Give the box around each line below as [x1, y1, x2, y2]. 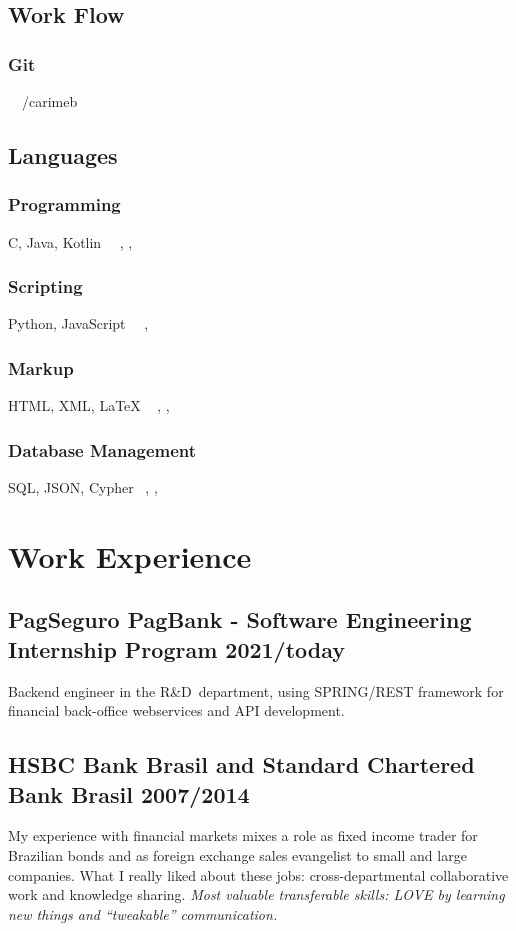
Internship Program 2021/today [8, 633, 346, 664]
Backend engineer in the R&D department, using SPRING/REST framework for [8, 680, 504, 701]
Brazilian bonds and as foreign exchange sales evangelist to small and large [8, 844, 467, 865]
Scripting [8, 274, 83, 299]
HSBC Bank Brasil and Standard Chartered [8, 749, 475, 780]
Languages [8, 139, 118, 170]
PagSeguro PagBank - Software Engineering [8, 604, 472, 635]
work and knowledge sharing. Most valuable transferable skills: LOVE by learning [8, 884, 505, 905]
